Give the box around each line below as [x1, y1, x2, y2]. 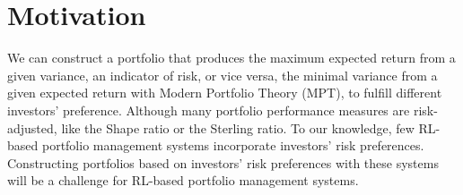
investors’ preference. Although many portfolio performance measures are [7, 100, 410, 119]
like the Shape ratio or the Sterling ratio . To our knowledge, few [61, 118, 415, 137]
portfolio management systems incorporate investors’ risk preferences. [41, 136, 424, 155]
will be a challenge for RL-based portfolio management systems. [7, 171, 359, 190]
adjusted [7, 118, 54, 137]
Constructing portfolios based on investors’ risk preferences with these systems [7, 153, 439, 172]
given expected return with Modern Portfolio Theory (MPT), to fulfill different [7, 83, 442, 102]
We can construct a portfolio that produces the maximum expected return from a [7, 48, 456, 67]
